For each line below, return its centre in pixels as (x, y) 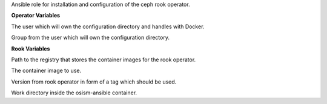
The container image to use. (46, 71)
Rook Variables (31, 49)
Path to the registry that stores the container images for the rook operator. (104, 60)
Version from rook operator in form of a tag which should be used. (94, 82)
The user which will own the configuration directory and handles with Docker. (108, 26)
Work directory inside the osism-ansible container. (74, 93)
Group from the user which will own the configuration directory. (90, 38)
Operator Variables (36, 16)
